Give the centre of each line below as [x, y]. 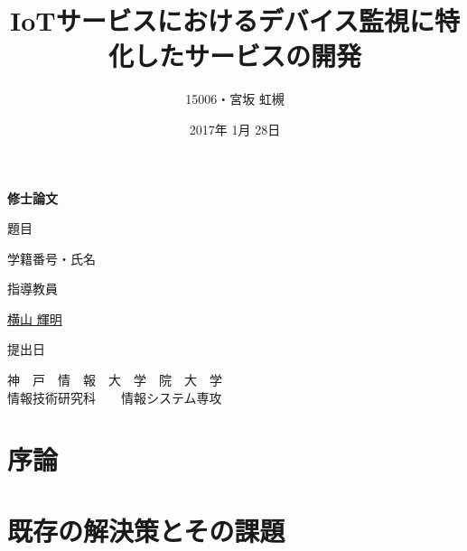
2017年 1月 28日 [235, 129]
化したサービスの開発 [234, 56]
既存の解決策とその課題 [146, 530]
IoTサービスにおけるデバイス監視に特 [235, 20]
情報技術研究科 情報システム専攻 [115, 397]
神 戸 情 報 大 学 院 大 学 [115, 380]
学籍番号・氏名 [51, 258]
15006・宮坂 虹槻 [235, 99]
